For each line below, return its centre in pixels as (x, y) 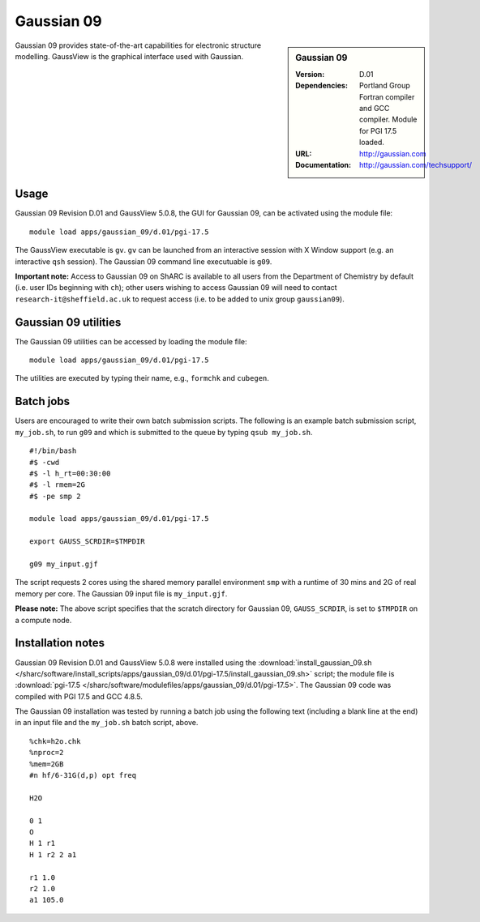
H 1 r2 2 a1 (53, 854)
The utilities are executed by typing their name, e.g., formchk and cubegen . (142, 378)
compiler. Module (388, 120)
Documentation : (324, 164)
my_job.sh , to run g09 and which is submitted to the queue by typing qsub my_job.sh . (164, 432)
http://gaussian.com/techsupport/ (416, 164)
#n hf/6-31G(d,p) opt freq (83, 775)
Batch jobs (43, 401)
